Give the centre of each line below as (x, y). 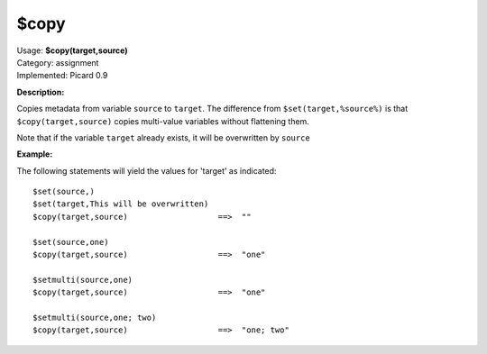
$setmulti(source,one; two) (95, 317)
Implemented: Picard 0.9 (62, 76)
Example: (35, 154)
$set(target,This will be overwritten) (121, 204)
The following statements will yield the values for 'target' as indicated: (147, 170)
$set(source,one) (71, 242)
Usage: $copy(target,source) (72, 50)
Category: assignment (58, 62)
